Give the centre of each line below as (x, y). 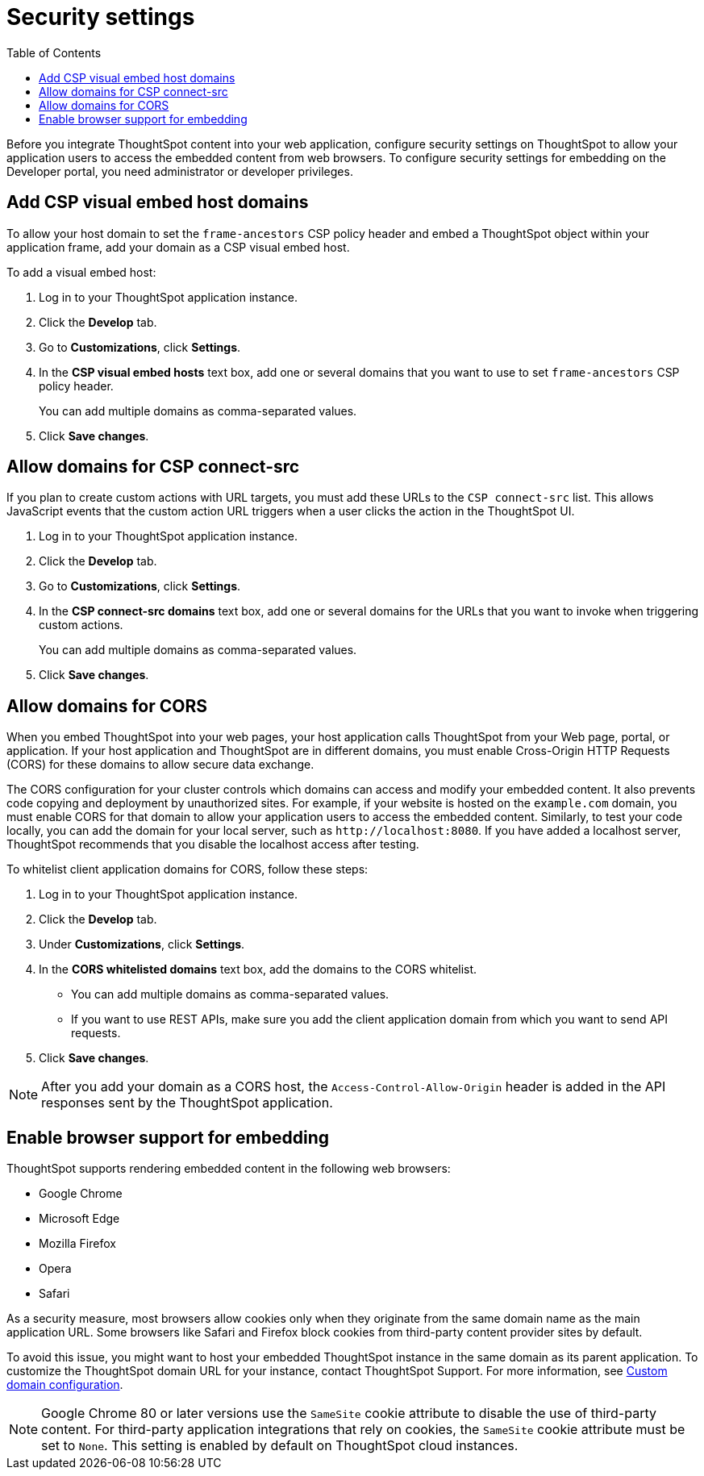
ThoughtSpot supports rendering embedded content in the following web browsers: (229, 1169)
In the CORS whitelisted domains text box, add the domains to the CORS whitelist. (258, 969)
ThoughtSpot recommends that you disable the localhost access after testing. (213, 844)
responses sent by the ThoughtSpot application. (187, 1103)
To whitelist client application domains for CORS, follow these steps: (187, 869)
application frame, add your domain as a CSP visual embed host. (178, 247)
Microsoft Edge (79, 1219)
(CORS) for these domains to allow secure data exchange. (160, 765)
